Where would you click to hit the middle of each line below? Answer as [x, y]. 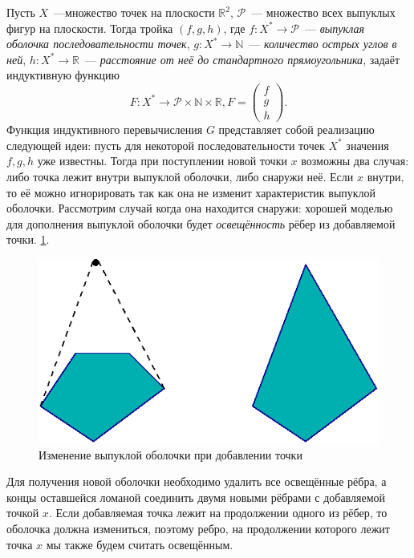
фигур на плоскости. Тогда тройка [90, 28]
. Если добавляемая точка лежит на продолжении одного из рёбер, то [218, 513]
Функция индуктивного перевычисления [105, 129]
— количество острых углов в [323, 44]
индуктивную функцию [63, 75]
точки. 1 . [28, 239]
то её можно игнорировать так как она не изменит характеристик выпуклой [191, 192]
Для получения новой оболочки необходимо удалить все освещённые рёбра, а [197, 481]
